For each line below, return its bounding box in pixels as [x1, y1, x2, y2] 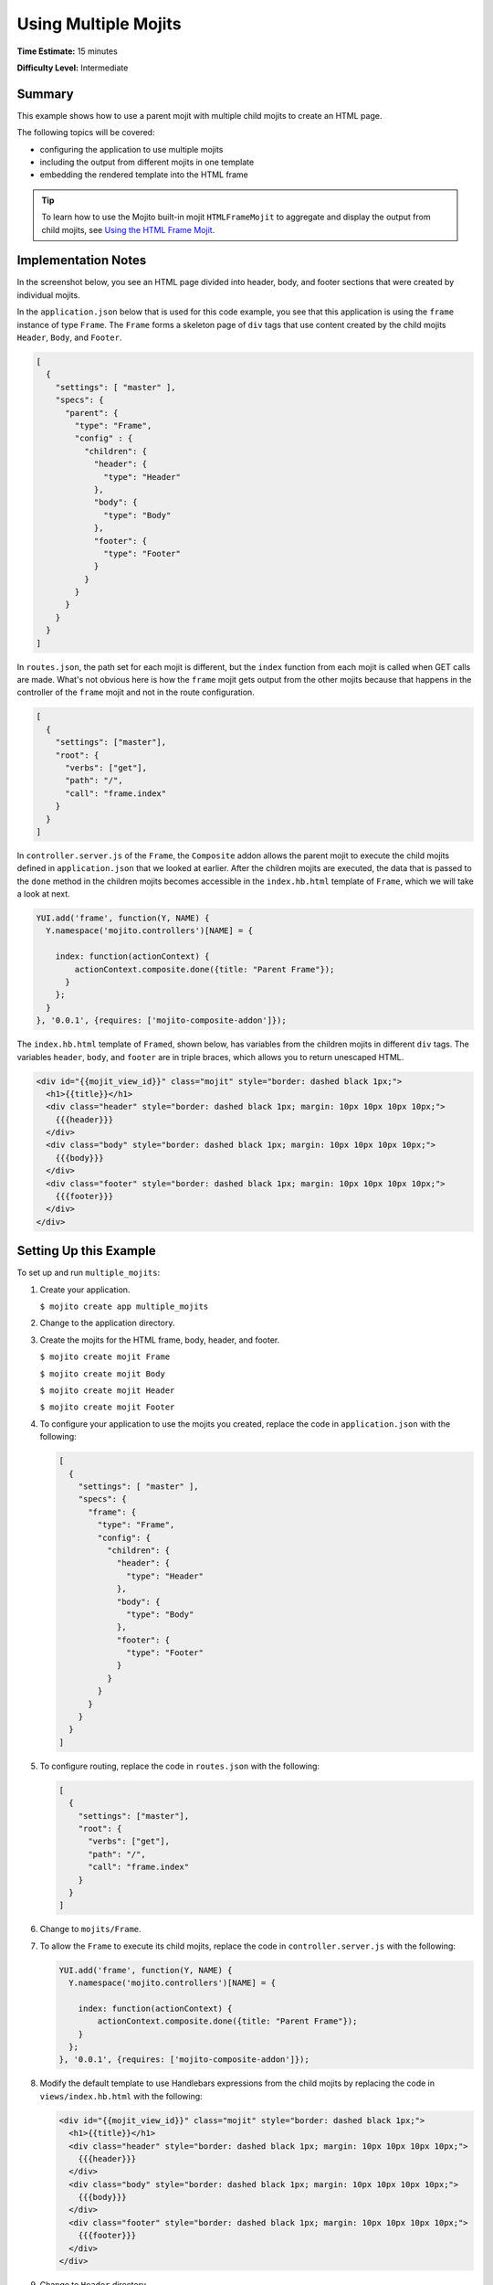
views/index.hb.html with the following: [39, 2090, 203, 2101]
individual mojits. [16, 289, 81, 301]
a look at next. [16, 888, 70, 899]
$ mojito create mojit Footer [39, 1402, 175, 1412]
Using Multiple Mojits [16, 14, 182, 34]
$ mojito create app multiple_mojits [39, 1302, 209, 1312]
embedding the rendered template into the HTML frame [39, 169, 248, 180]
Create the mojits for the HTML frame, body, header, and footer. [39, 1334, 280, 1345]
